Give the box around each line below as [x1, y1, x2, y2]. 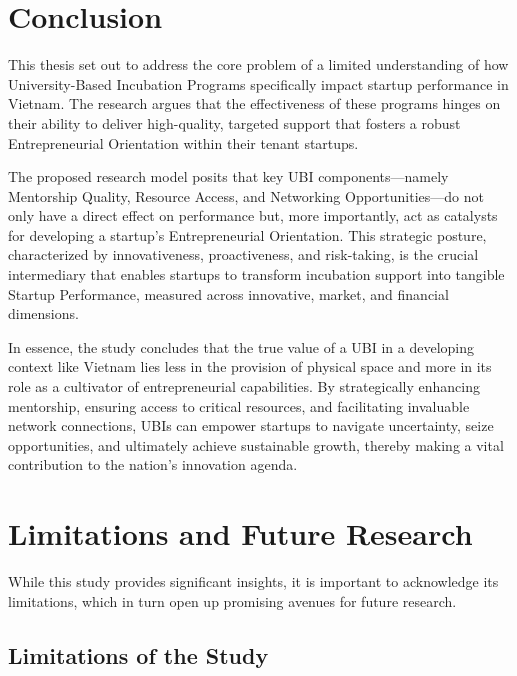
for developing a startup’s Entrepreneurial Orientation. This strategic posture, [8, 224, 487, 245]
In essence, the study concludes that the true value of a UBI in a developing [8, 336, 475, 357]
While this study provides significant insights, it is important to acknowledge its [8, 571, 499, 592]
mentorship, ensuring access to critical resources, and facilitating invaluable [8, 395, 470, 416]
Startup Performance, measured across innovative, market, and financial [8, 283, 449, 304]
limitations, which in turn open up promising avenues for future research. [8, 590, 457, 611]
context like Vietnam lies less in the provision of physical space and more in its [8, 356, 492, 377]
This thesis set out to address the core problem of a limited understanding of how [8, 54, 509, 75]
